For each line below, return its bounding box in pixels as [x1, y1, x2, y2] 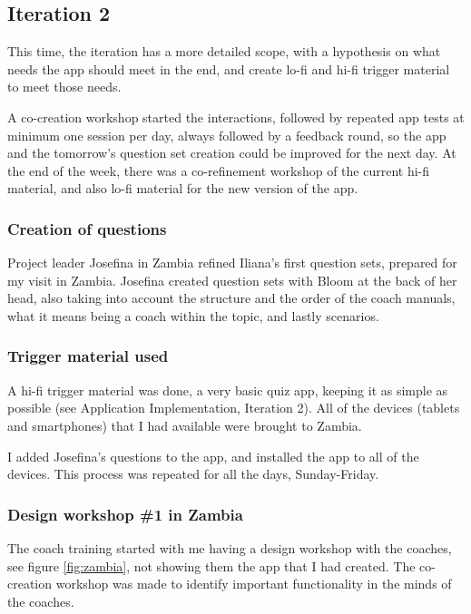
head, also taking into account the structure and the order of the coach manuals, [7, 288, 456, 307]
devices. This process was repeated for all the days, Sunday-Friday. [7, 464, 379, 483]
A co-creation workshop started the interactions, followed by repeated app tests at [7, 107, 465, 126]
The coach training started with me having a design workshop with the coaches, [7, 538, 452, 557]
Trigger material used [7, 345, 169, 367]
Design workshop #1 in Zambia [7, 502, 243, 525]
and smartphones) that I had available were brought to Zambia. [7, 415, 362, 434]
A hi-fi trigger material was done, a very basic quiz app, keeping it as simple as [7, 380, 448, 399]
